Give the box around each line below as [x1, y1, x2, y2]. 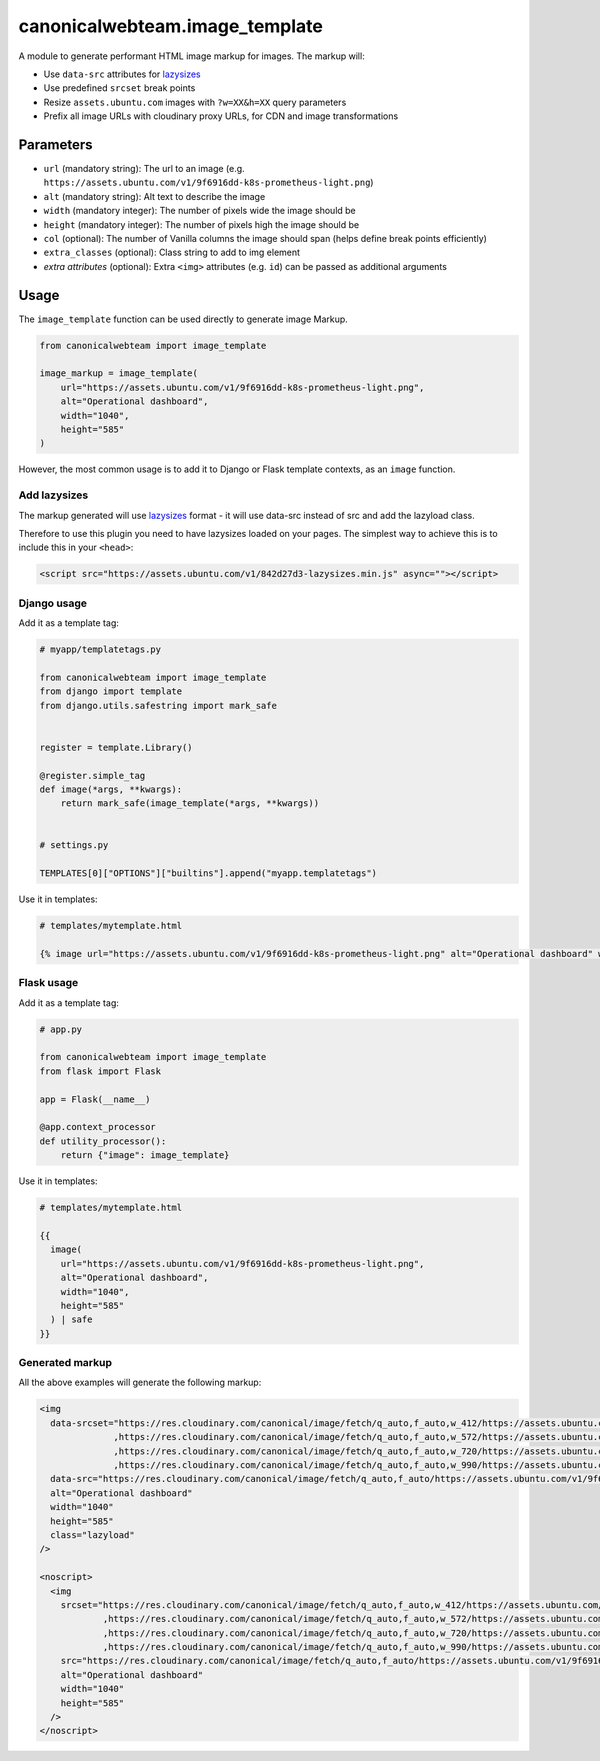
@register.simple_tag [39, 770, 146, 781]
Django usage [18, 596, 88, 610]
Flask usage [18, 976, 79, 990]
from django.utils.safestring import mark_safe [39, 700, 277, 711]
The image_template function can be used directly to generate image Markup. [18, 313, 349, 325]
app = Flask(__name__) [39, 1093, 151, 1105]
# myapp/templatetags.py [39, 643, 162, 655]
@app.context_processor [39, 1121, 157, 1133]
